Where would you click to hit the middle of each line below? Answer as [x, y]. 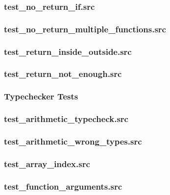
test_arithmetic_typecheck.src [66, 119]
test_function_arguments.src [63, 186]
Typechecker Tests [41, 96]
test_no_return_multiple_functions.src [85, 29]
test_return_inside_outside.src [68, 51]
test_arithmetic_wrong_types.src [73, 141]
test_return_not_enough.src [63, 74]
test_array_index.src [47, 163]
